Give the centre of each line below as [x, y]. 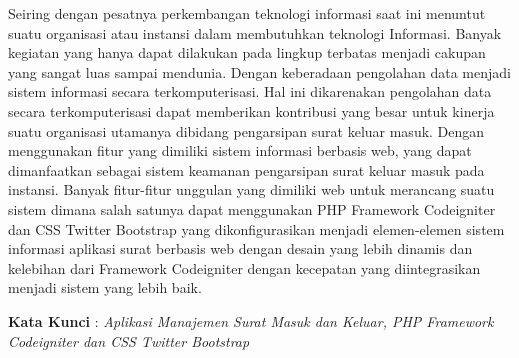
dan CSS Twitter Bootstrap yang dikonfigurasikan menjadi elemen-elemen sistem [256, 228]
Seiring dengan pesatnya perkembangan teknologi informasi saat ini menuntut [247, 13]
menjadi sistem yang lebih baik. [105, 287]
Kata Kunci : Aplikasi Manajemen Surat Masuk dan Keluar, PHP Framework [251, 320]
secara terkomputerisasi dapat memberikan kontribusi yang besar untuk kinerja [251, 110]
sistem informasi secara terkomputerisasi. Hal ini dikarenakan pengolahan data [250, 91]
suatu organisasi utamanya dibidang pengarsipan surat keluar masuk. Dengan [246, 130]
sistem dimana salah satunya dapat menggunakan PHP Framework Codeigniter [252, 208]
